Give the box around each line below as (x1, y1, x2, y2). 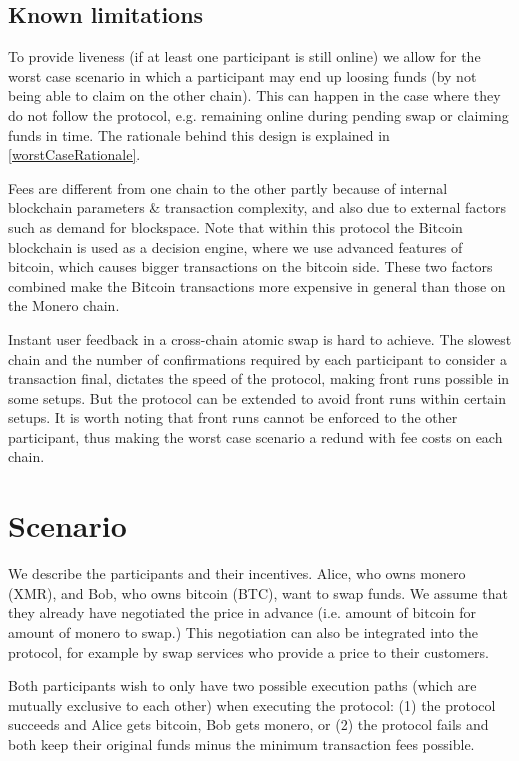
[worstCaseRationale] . (8, 144, 141, 165)
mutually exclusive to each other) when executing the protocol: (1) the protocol (8, 694, 496, 715)
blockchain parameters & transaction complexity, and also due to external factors (8, 197, 506, 218)
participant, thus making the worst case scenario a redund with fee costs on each (8, 426, 503, 447)
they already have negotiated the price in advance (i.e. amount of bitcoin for (8, 602, 476, 623)
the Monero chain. (8, 295, 120, 316)
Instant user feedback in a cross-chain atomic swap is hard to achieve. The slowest (8, 328, 512, 349)
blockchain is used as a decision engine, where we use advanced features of (8, 236, 463, 257)
